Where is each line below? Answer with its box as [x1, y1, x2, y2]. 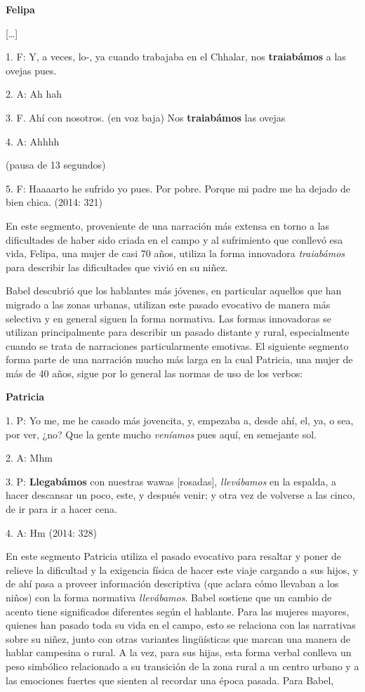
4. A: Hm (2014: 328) [6, 525, 97, 540]
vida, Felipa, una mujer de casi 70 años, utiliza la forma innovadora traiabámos [6, 246, 345, 261]
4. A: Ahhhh [6, 133, 60, 148]
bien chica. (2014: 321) [6, 195, 103, 209]
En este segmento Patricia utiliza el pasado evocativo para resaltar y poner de [6, 549, 342, 563]
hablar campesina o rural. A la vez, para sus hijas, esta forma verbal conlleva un [6, 645, 352, 660]
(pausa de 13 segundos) [6, 157, 106, 172]
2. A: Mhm [6, 450, 53, 465]
